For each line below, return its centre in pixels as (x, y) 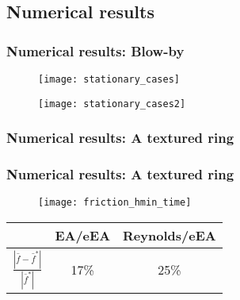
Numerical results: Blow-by (95, 50)
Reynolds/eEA (170, 236)
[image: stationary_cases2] (112, 104)
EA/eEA (83, 236)
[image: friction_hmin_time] (115, 203)
